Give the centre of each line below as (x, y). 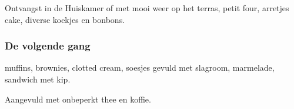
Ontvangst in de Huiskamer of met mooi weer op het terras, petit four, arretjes (147, 8)
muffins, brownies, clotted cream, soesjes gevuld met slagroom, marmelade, (140, 67)
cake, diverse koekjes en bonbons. (65, 19)
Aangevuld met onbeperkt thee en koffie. (78, 99)
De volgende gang (48, 46)
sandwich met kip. (38, 79)
